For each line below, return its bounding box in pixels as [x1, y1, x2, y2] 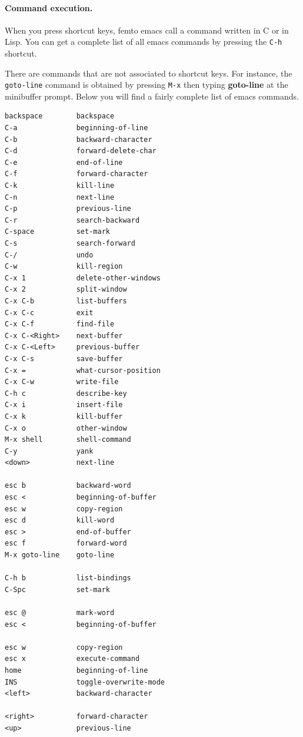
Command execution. [5, 1, 93, 14]
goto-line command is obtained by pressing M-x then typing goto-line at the [5, 78, 288, 91]
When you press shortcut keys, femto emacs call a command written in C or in [5, 24, 289, 36]
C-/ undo [5, 250, 94, 259]
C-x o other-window [5, 424, 127, 432]
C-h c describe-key [5, 389, 127, 398]
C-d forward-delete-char [5, 147, 157, 156]
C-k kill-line [5, 181, 115, 190]
